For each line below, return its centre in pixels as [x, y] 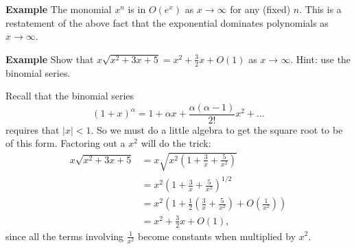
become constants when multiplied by [217, 236]
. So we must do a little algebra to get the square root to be [217, 129]
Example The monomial [59, 9]
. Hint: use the [321, 59]
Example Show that [50, 59]
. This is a [320, 9]
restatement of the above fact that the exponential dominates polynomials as [167, 22]
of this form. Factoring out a [66, 143]
